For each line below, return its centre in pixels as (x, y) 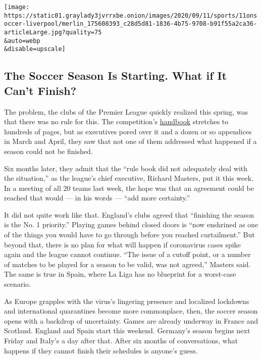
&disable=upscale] (35, 49)
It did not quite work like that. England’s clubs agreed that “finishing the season (129, 214)
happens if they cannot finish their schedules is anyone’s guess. (101, 350)
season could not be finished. (48, 151)
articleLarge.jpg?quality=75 (53, 32)
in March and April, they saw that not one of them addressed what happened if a (130, 141)
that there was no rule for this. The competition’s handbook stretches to (116, 121)
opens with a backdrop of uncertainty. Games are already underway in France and (131, 320)
